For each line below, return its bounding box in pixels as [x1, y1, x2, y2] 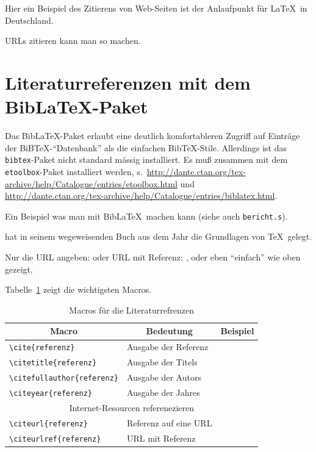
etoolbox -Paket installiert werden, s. [5, 165, 143, 178]
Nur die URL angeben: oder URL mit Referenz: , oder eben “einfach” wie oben [5, 251, 301, 264]
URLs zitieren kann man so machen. [5, 34, 141, 47]
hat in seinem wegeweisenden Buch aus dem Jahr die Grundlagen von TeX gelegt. [5, 230, 312, 243]
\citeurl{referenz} [9, 419, 88, 428]
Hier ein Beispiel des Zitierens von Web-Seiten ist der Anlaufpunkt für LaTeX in [5, 2, 307, 14]
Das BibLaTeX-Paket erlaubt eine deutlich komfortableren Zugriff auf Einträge [5, 129, 300, 142]
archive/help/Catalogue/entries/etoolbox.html [5, 177, 178, 190]
